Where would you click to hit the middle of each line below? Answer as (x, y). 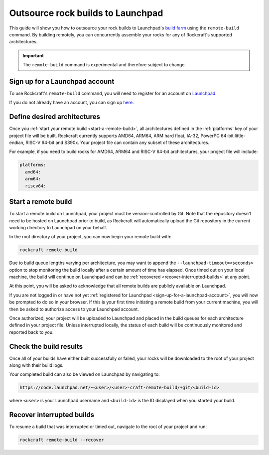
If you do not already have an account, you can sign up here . (71, 103)
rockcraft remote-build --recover (62, 440)
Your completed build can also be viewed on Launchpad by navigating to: (84, 374)
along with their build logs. (36, 365)
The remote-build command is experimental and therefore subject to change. (104, 65)
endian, (17, 143)
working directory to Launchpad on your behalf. (58, 227)
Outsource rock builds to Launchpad (86, 13)
